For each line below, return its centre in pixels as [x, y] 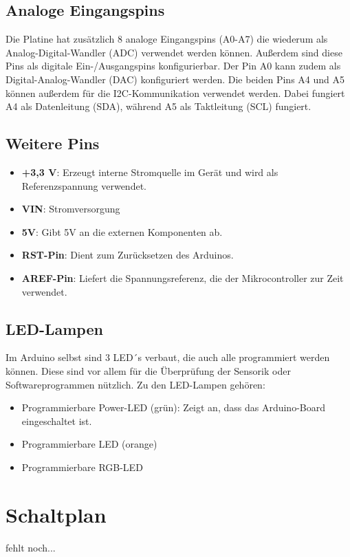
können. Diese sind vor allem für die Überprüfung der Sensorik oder [148, 370]
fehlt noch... [31, 547]
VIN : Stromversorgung [71, 209]
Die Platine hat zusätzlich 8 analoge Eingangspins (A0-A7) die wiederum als [167, 39]
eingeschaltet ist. [57, 421]
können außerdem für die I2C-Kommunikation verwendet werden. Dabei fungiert [175, 92]
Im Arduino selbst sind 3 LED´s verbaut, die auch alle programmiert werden [168, 357]
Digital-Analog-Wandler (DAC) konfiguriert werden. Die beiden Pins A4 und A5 [175, 79]
